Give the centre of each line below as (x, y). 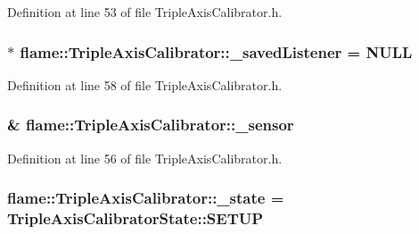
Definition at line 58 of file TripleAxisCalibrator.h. (145, 84)
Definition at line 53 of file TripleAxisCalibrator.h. (145, 12)
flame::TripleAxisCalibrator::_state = (146, 198)
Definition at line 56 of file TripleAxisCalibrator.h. (145, 158)
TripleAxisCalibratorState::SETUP (136, 218)
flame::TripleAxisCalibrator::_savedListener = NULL (216, 51)
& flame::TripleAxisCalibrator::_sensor (151, 125)
